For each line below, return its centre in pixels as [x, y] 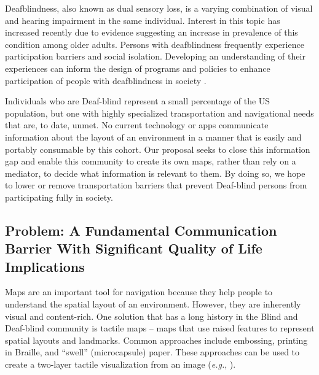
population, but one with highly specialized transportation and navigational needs [159, 113]
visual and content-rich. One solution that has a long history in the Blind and [152, 316]
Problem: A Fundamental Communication [141, 230]
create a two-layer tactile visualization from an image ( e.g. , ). [120, 364]
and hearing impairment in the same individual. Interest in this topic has [143, 20]
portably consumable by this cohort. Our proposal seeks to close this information [158, 149]
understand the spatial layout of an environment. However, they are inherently [153, 304]
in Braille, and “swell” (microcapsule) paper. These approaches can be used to [152, 352]
